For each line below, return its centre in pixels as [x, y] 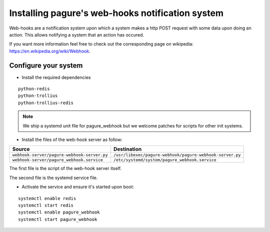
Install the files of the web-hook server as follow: [72, 139]
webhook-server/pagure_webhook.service [58, 160]
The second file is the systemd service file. [53, 177]
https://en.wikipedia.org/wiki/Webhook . [50, 51]
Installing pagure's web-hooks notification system [116, 13]
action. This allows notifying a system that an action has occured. [77, 34]
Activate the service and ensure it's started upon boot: [78, 187]
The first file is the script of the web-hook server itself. [65, 168]
